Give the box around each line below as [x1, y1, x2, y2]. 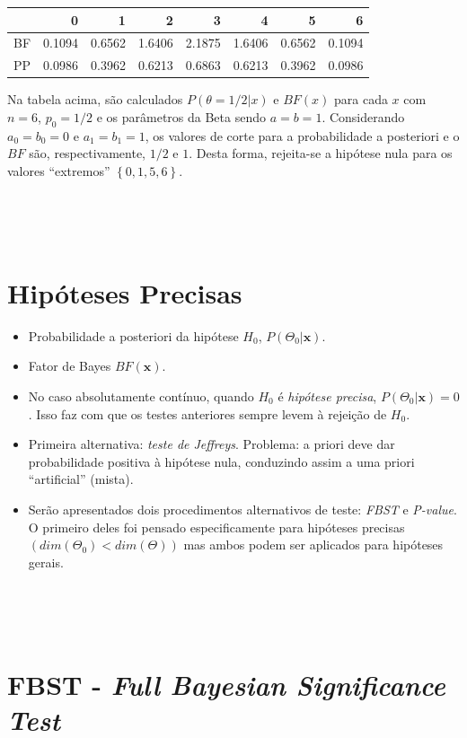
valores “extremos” [7, 161, 110, 180]
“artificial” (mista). [28, 470, 134, 488]
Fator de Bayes [28, 356, 111, 375]
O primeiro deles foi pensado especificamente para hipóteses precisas [28, 517, 405, 536]
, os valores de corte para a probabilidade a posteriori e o [145, 126, 460, 145]
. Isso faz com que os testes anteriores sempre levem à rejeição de [28, 404, 387, 423]
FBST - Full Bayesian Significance [7, 665, 445, 703]
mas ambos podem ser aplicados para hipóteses [183, 535, 444, 554]
